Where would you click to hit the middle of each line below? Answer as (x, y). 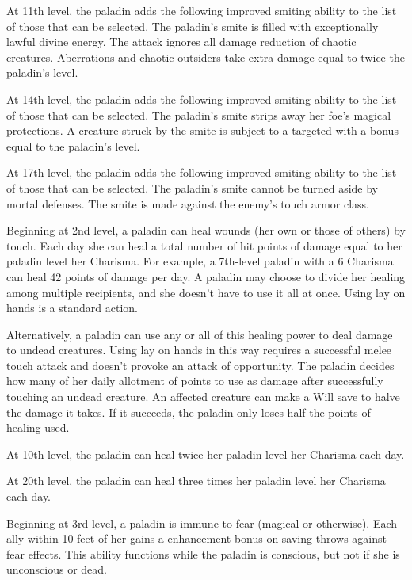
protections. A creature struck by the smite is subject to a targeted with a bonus (202, 130)
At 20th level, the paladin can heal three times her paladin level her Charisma (196, 481)
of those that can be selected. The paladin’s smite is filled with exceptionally (193, 26)
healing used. (38, 427)
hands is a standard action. (72, 308)
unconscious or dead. (57, 569)
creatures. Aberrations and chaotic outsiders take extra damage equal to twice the (206, 57)
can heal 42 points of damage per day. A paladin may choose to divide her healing (206, 276)
